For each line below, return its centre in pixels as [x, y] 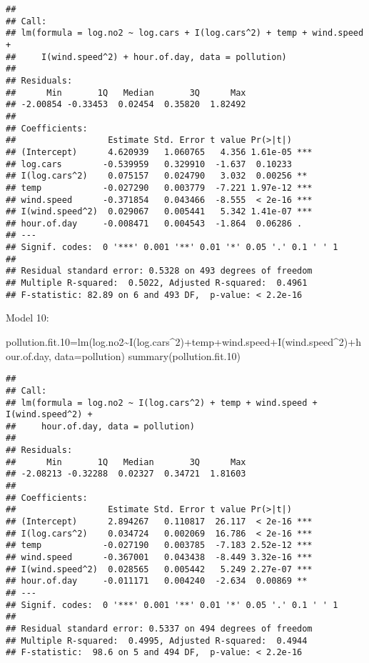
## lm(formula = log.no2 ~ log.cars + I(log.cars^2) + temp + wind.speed [185, 33]
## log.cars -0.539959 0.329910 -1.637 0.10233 [149, 164]
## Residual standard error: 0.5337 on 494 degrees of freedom [159, 628]
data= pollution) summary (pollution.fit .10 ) [147, 355]
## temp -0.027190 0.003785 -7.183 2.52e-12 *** [159, 545]
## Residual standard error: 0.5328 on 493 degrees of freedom [159, 271]
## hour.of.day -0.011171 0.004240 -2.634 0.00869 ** [157, 581]
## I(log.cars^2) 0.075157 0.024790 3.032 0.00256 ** [157, 176]
